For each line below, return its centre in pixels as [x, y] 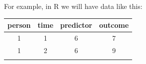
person [19, 25]
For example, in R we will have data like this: [73, 6]
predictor [76, 25]
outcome [114, 25]
